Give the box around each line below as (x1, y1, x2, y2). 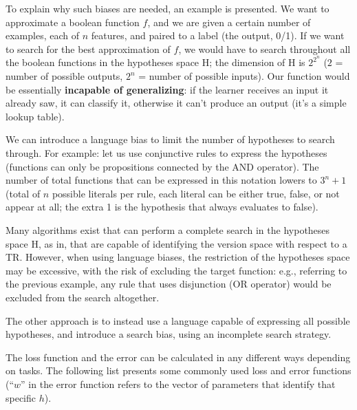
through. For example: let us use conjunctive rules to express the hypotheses (6, 146, 327, 160)
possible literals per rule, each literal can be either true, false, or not (52, 186, 340, 200)
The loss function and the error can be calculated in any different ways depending (6, 349, 351, 364)
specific (6, 390, 36, 404)
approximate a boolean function (6, 14, 140, 29)
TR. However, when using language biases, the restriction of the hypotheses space (6, 250, 350, 264)
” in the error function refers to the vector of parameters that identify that (21, 376, 336, 391)
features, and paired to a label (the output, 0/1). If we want (91, 28, 345, 43)
